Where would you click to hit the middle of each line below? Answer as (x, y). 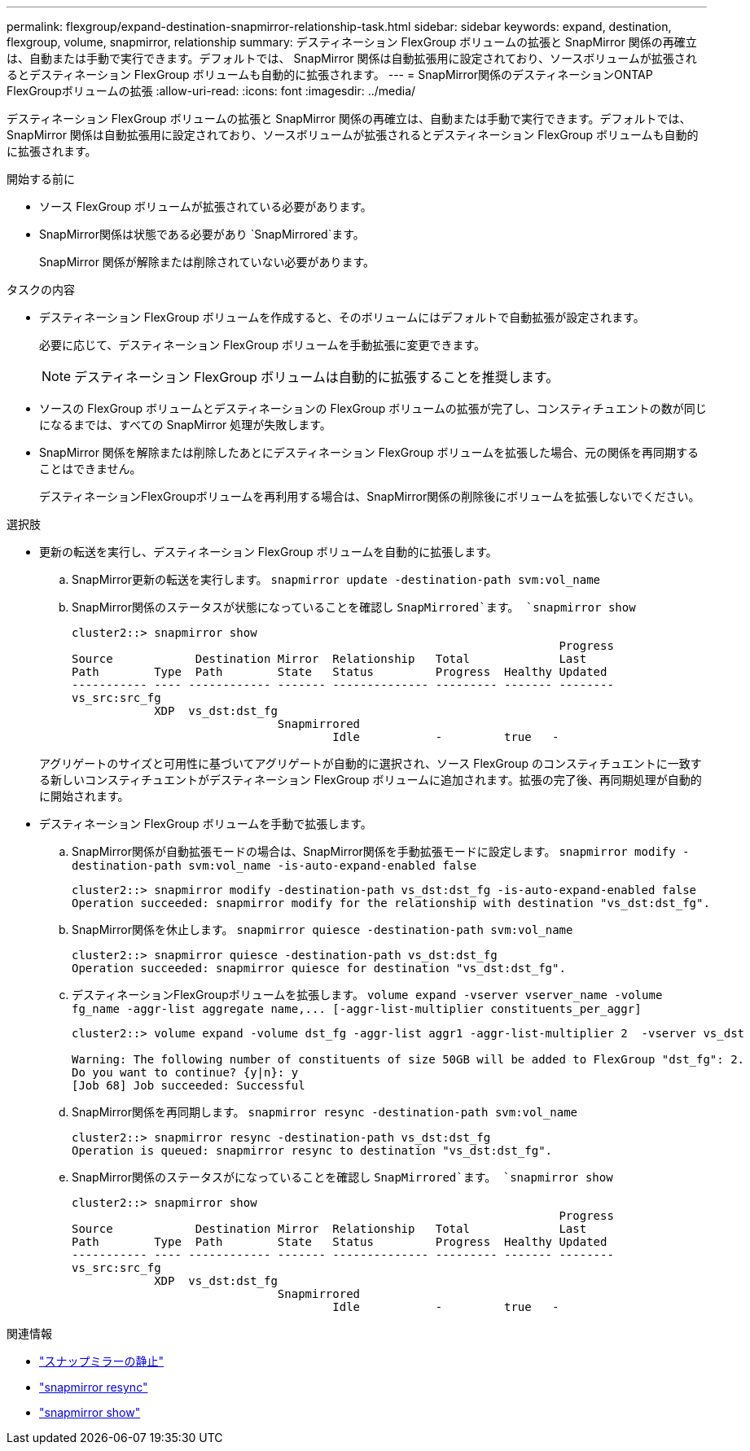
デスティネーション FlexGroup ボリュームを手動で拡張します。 (206, 824)
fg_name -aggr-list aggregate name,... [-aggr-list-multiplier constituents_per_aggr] (357, 1009)
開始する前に (41, 179)
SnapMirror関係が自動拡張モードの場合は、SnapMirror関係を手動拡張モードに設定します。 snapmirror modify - (381, 851)
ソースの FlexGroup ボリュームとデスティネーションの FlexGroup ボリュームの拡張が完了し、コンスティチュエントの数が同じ (373, 408)
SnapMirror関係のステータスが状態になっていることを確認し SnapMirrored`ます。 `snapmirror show (354, 607)
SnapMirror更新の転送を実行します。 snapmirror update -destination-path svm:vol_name (336, 579)
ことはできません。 (90, 469)
